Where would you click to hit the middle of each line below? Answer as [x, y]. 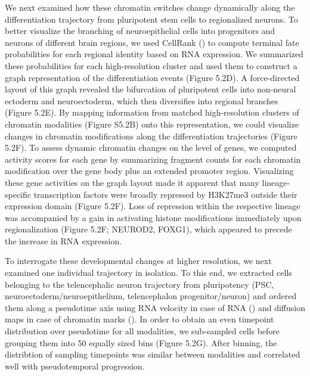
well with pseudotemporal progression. [75, 366]
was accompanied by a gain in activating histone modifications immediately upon [153, 217]
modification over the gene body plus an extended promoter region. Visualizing [149, 171]
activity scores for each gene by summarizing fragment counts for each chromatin [153, 159]
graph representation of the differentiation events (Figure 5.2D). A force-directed [152, 77]
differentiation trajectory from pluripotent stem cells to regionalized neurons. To [151, 19]
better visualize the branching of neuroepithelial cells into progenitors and [140, 31]
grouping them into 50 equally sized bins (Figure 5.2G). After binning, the [141, 342]
